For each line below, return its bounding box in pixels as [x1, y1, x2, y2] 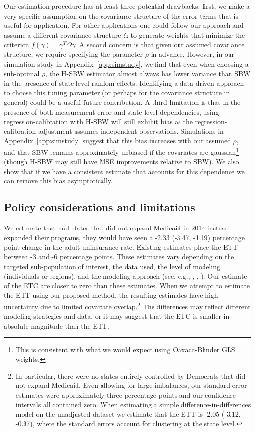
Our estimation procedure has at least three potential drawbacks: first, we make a [4, 1, 250, 11]
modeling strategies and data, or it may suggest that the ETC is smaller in [4, 311, 229, 321]
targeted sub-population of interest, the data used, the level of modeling [4, 261, 220, 271]
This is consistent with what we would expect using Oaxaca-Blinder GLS [15, 344, 235, 355]
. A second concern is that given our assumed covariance [75, 39, 245, 50]
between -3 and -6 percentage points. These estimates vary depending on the [4, 251, 234, 261]
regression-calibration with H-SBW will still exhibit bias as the [4, 116, 193, 127]
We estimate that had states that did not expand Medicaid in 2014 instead [4, 223, 229, 233]
